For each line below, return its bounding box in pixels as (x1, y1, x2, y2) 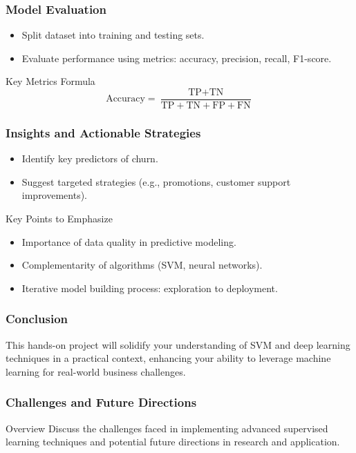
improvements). (21, 188, 88, 202)
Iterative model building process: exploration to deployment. (21, 280, 278, 295)
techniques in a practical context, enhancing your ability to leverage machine (6, 351, 331, 365)
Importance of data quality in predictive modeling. (21, 234, 236, 249)
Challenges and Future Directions (6, 394, 197, 411)
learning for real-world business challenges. (6, 364, 186, 378)
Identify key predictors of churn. (21, 151, 158, 166)
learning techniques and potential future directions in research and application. (6, 434, 340, 449)
